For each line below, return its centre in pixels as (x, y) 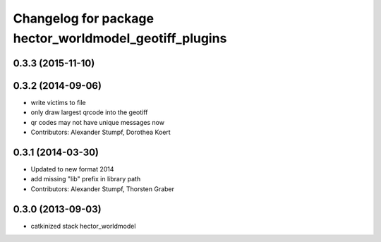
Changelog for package (84, 18)
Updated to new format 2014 (72, 169)
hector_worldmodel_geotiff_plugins (120, 38)
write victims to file (58, 102)
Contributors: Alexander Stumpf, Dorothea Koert (101, 132)
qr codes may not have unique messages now (98, 122)
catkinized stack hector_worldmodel (83, 226)
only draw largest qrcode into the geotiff (89, 112)
